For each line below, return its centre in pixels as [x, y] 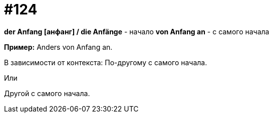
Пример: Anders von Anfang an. [58, 47]
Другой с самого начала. [47, 93]
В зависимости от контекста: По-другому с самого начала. [106, 62]
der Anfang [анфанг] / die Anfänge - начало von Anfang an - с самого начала [137, 31]
